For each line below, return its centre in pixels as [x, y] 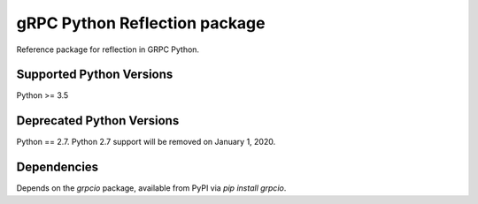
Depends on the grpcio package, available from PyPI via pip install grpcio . [151, 188]
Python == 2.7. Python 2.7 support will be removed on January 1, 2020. [146, 142]
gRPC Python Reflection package [141, 23]
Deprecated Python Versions [98, 121]
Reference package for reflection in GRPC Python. [108, 49]
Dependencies [58, 167]
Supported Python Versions [95, 75]
